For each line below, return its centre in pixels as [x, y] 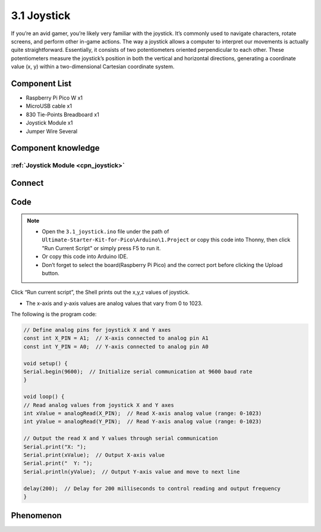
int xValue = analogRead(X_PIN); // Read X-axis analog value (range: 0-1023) [143, 413]
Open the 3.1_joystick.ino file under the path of [106, 231]
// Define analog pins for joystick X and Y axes [97, 330]
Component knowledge [55, 148]
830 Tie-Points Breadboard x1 [62, 114]
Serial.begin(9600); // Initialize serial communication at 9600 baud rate [138, 372]
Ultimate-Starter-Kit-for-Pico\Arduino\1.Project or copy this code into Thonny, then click [166, 240]
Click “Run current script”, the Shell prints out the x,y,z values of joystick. [100, 293]
